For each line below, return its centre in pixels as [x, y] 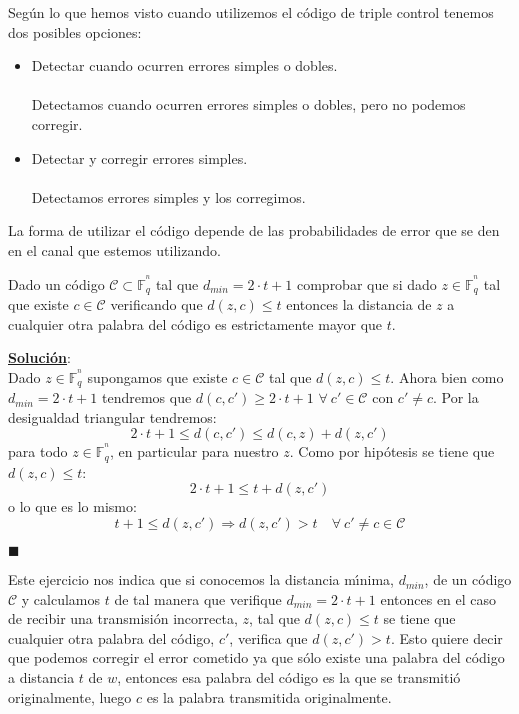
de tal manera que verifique [198, 598]
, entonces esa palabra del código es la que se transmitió [289, 677]
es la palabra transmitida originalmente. [269, 696]
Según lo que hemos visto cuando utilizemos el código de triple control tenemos [251, 12]
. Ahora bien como [447, 376]
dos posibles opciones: [75, 31]
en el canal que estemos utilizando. [114, 249]
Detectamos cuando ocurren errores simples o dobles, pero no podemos [248, 104]
